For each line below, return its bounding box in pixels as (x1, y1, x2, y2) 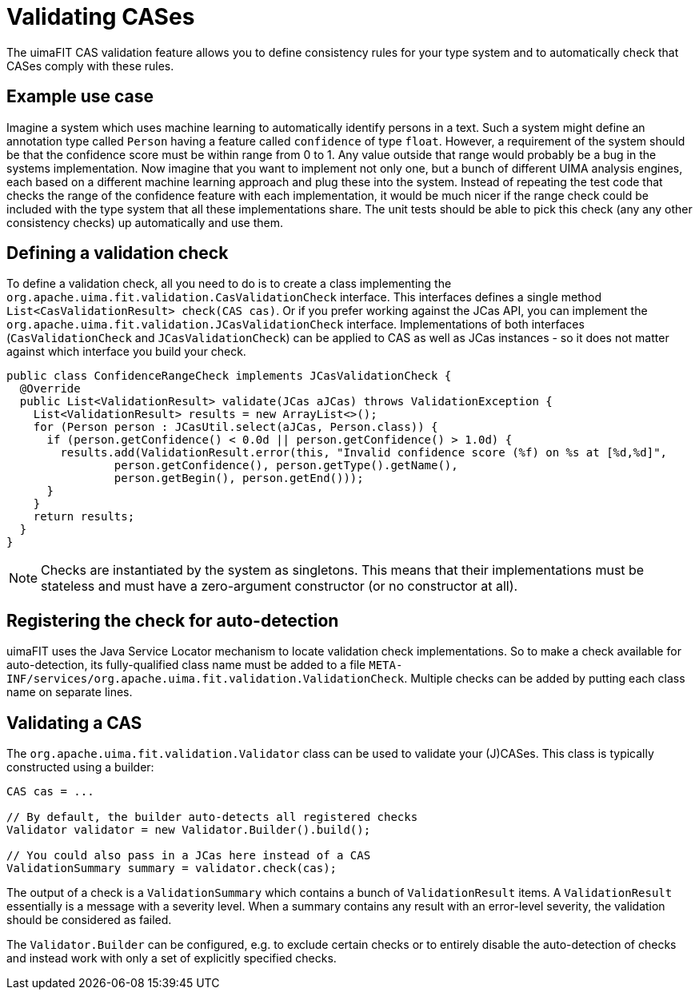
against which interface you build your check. (6, 345, 246, 359)
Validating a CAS (6, 712, 142, 733)
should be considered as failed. (6, 913, 172, 927)
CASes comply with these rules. (6, 58, 174, 73)
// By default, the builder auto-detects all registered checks (6, 811, 418, 824)
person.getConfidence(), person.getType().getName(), (114, 459, 458, 472)
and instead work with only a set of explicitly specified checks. (6, 951, 337, 966)
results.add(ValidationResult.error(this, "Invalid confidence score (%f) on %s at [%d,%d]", (60, 446, 668, 460)
